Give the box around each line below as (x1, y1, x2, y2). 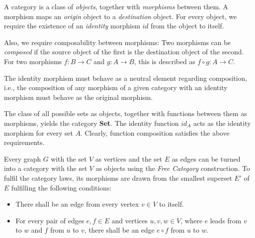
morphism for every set (4, 127, 74, 138)
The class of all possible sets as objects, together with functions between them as (4, 108, 247, 119)
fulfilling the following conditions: (11, 182, 112, 192)
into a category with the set (4, 163, 87, 173)
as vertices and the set (95, 153, 162, 164)
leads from (210, 215, 242, 225)
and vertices (111, 215, 148, 225)
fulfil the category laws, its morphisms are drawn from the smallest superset (4, 172, 232, 183)
